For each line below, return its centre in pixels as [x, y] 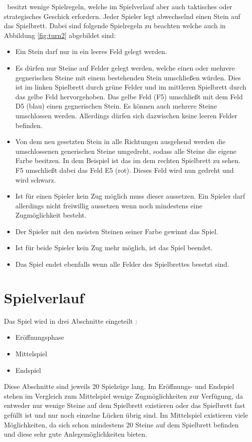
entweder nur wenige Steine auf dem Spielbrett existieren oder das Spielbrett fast [125, 405]
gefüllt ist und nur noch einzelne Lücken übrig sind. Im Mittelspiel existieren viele [126, 414]
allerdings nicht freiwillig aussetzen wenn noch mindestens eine [109, 205]
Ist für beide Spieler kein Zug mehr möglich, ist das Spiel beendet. [114, 248]
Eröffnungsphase [40, 337]
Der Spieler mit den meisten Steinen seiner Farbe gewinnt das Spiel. [117, 231]
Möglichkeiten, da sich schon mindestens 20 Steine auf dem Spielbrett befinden [121, 424]
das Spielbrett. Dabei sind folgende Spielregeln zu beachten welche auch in [115, 26]
